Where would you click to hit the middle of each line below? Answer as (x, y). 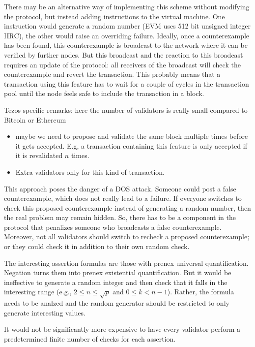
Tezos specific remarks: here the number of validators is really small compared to (126, 110)
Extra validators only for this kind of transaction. (90, 172)
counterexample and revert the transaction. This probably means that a (112, 74)
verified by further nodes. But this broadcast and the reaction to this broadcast (124, 54)
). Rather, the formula (201, 292)
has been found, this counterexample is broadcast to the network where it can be (126, 45)
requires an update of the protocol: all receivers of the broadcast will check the (122, 64)
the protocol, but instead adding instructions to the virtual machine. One (114, 16)
